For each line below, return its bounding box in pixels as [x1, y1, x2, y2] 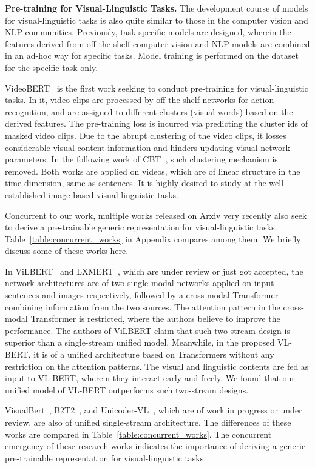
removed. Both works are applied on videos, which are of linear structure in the [5, 164, 300, 177]
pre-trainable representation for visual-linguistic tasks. [5, 451, 206, 464]
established [5, 188, 46, 201]
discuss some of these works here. [5, 244, 129, 257]
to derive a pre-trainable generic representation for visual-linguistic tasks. [5, 221, 277, 233]
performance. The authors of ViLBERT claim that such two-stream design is [5, 324, 290, 336]
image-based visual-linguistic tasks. [48, 188, 178, 201]
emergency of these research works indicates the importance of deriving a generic [5, 440, 306, 452]
